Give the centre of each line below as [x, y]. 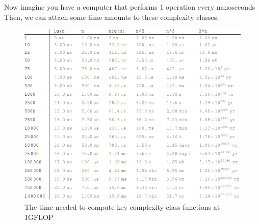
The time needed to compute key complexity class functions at [122, 207]
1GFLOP [39, 217]
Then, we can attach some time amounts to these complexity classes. [112, 17]
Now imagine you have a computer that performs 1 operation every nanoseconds [130, 7]
